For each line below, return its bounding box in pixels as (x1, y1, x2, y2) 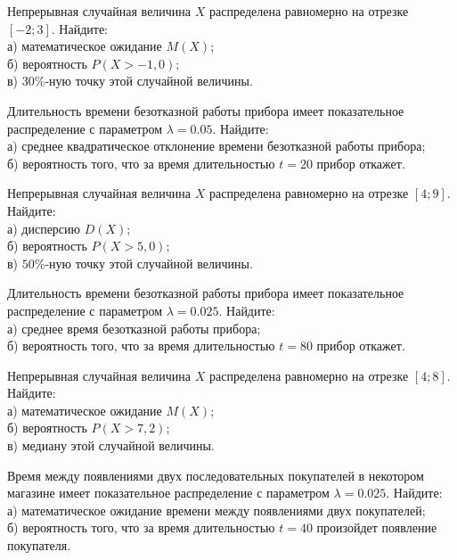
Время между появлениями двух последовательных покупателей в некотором (7, 465, 424, 484)
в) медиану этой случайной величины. (7, 436, 215, 455)
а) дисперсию (7, 218, 81, 237)
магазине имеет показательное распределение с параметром (7, 483, 330, 502)
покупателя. (7, 536, 71, 555)
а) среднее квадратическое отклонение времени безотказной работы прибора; (7, 136, 426, 155)
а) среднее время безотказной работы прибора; (7, 318, 261, 337)
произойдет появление (316, 518, 437, 537)
